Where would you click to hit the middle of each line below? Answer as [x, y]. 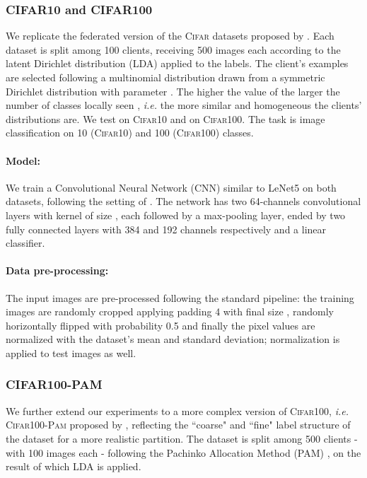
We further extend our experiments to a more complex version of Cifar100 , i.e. [177, 410]
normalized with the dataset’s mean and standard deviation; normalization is [173, 339]
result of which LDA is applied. [74, 466]
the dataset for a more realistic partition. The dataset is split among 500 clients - [182, 438]
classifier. [25, 243]
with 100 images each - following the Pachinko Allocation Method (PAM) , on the [183, 452]
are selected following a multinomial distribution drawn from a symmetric [165, 77]
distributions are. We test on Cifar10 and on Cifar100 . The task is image [165, 118]
